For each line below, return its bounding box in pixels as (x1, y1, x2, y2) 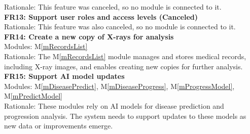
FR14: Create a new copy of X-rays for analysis (4, 31, 174, 41)
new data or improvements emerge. (4, 120, 113, 131)
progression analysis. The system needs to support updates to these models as (4, 110, 246, 121)
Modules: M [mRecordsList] (4, 41, 88, 52)
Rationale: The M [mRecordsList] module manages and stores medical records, (4, 51, 246, 61)
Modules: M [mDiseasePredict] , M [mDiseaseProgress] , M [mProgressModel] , (4, 80, 235, 91)
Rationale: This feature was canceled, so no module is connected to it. (4, 2, 222, 12)
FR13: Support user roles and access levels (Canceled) (4, 11, 198, 22)
